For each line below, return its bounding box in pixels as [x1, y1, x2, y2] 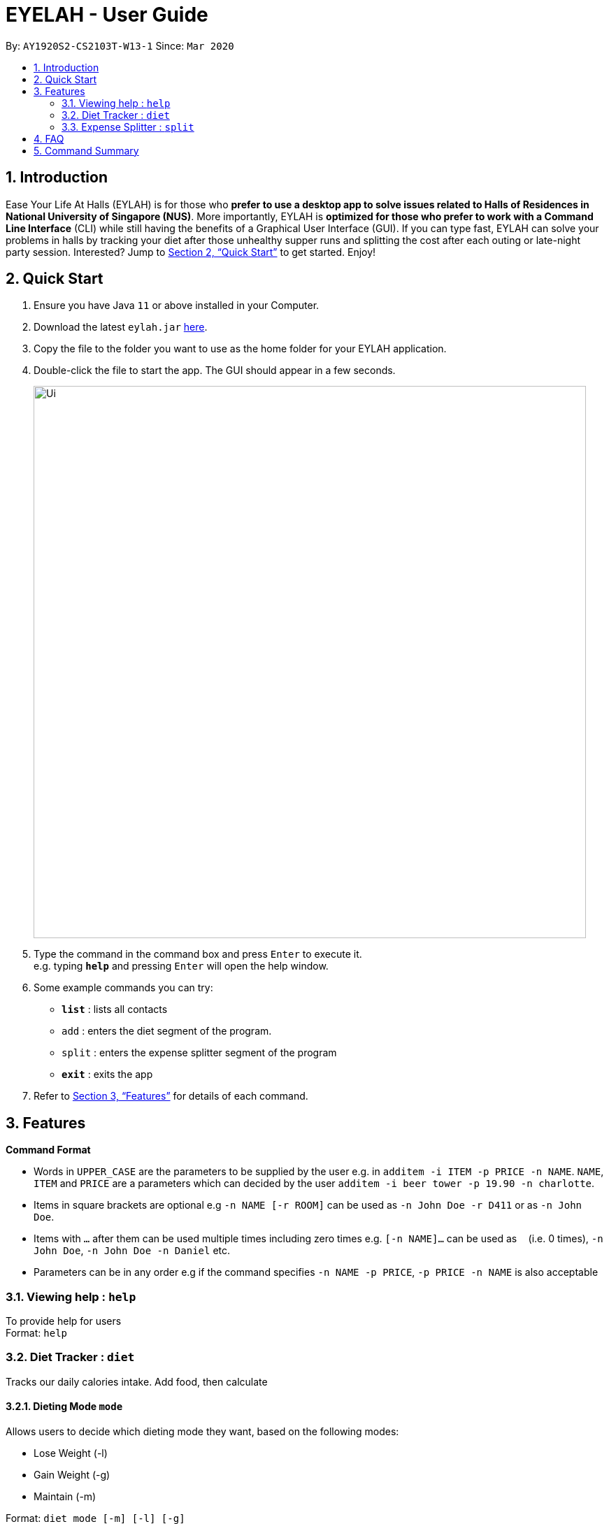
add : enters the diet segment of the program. [62, 1025, 272, 1037]
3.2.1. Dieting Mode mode [6, 1400, 123, 1413]
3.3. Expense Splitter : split [62, 120, 194, 133]
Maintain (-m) [34, 1490, 96, 1502]
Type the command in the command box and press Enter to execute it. [34, 948, 362, 961]
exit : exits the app [62, 1068, 153, 1081]
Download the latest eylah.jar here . [34, 321, 208, 333]
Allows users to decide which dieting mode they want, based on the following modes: [6, 1425, 399, 1437]
